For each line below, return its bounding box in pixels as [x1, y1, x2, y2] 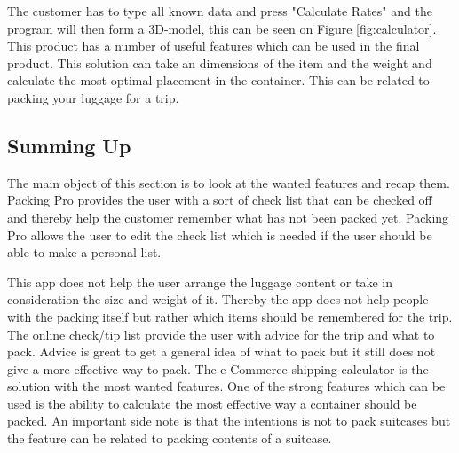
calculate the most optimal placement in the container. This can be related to [7, 71, 430, 90]
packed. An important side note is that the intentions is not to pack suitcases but [7, 411, 451, 430]
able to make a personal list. [7, 243, 162, 262]
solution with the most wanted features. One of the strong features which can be [7, 377, 446, 395]
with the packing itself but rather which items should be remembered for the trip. [7, 307, 453, 325]
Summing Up [7, 131, 131, 159]
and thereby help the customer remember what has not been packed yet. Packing [7, 207, 449, 226]
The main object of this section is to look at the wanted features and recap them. [7, 173, 450, 191]
